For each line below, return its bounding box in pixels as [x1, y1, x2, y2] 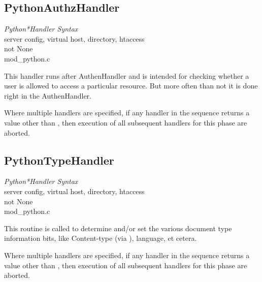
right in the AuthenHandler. [4, 90, 92, 101]
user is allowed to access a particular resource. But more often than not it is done [4, 80, 258, 91]
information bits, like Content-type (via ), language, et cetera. [4, 233, 197, 243]
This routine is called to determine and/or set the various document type [4, 223, 232, 233]
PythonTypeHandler [4, 152, 114, 168]
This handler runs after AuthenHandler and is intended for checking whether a [4, 70, 249, 81]
